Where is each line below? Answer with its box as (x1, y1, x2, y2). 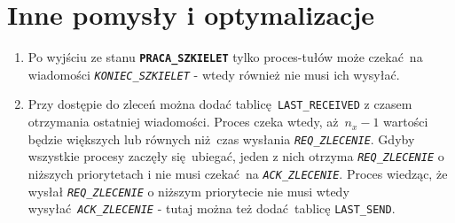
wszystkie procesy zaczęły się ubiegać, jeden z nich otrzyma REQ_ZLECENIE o (27, 147, 444, 165)
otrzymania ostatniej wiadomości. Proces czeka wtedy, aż (27, 112, 339, 131)
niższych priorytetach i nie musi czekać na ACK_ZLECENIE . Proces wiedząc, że (27, 165, 448, 182)
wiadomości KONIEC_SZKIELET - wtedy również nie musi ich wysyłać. (27, 65, 400, 83)
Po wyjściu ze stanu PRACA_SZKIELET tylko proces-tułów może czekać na (27, 48, 423, 66)
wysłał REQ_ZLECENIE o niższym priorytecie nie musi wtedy (27, 181, 349, 200)
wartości (383, 112, 428, 131)
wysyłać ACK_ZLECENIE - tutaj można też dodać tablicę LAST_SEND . (27, 199, 396, 218)
